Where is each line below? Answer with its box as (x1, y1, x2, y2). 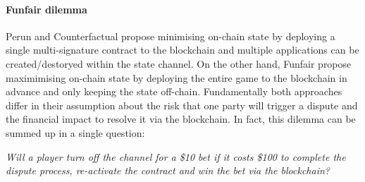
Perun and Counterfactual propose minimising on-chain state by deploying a (6, 28, 335, 43)
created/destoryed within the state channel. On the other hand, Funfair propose (6, 56, 352, 71)
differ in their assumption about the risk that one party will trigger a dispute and (6, 97, 358, 112)
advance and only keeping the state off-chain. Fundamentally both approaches (6, 84, 342, 99)
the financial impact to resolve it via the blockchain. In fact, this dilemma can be (6, 111, 356, 126)
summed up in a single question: (6, 125, 145, 140)
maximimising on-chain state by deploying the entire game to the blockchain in (6, 70, 347, 85)
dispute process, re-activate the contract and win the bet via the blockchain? (6, 163, 330, 178)
